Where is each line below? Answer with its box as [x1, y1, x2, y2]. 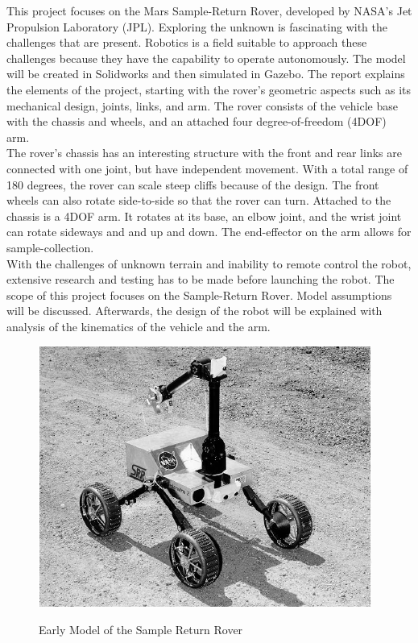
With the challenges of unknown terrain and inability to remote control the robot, [6, 255, 412, 272]
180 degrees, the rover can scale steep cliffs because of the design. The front [6, 176, 379, 193]
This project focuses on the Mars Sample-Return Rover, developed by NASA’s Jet [6, 2, 412, 19]
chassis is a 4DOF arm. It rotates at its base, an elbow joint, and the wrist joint [6, 207, 402, 224]
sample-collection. [6, 239, 94, 255]
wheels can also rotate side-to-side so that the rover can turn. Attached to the [6, 192, 391, 209]
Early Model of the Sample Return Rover [39, 621, 243, 638]
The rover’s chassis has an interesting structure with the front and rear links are [6, 144, 402, 161]
